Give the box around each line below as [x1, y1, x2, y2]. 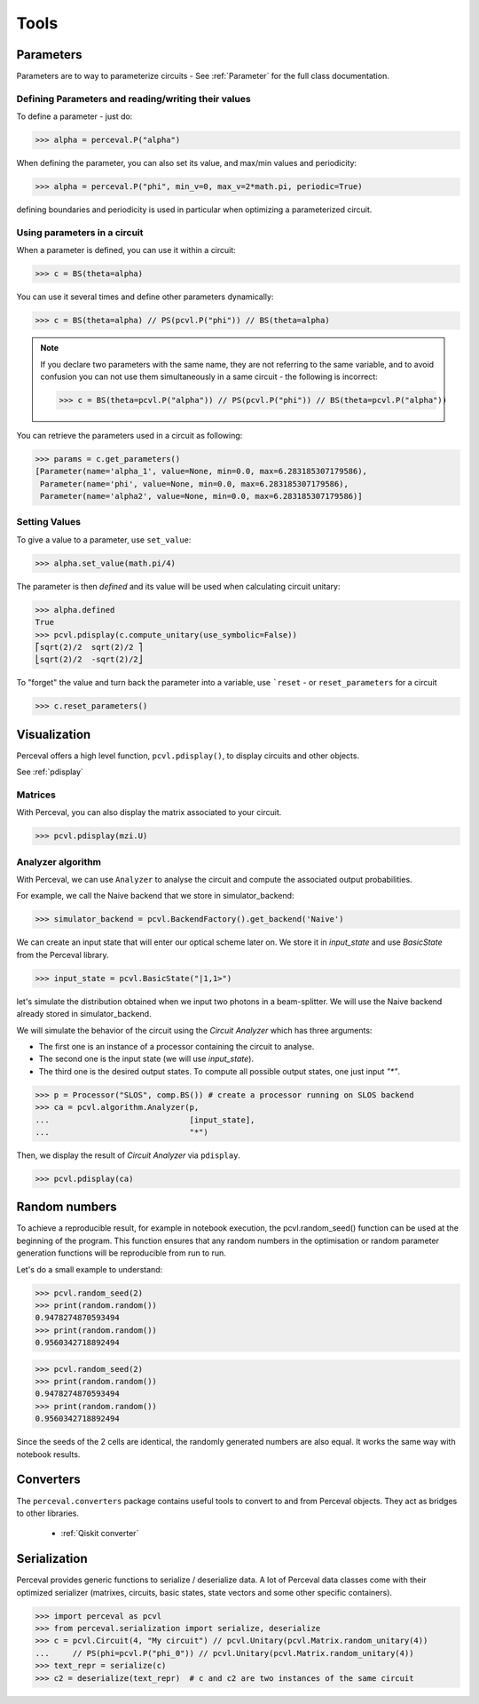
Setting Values [16, 516, 82, 528]
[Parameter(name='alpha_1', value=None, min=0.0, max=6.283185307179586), [35, 466, 368, 477]
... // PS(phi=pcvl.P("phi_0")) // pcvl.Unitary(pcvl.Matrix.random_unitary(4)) [35, 1648, 414, 1658]
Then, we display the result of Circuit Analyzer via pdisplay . [16, 1150, 241, 1161]
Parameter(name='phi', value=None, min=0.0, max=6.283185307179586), [40, 479, 349, 488]
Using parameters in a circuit [16, 226, 144, 239]
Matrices [16, 789, 57, 801]
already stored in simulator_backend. [16, 1009, 152, 1019]
